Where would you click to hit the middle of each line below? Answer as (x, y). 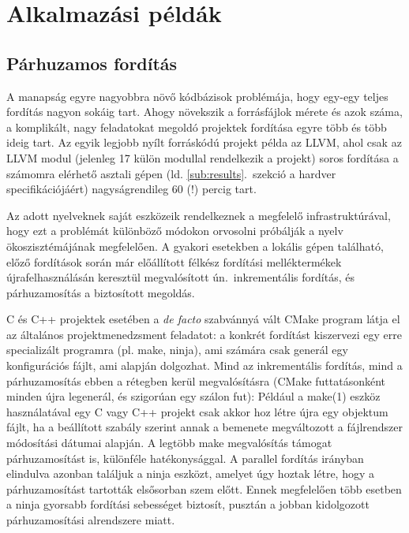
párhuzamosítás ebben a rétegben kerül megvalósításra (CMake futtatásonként (196, 380)
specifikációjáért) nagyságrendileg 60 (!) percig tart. (131, 189)
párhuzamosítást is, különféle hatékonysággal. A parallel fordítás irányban (185, 458)
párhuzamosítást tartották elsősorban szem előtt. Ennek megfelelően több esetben (204, 488)
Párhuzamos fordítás (92, 63)
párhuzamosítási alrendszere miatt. (91, 520)
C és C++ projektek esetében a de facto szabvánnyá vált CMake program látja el (203, 319)
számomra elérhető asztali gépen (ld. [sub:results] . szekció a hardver (171, 173)
